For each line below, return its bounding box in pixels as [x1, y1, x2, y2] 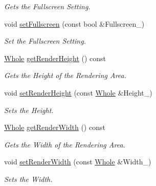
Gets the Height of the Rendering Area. [4, 70, 127, 81]
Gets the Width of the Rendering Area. [4, 139, 125, 150]
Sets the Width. [4, 173, 53, 184]
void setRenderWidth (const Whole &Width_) [4, 156, 151, 167]
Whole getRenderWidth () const [4, 122, 105, 133]
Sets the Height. [4, 104, 54, 115]
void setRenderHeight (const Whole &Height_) [4, 87, 152, 98]
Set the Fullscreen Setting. [4, 35, 86, 46]
